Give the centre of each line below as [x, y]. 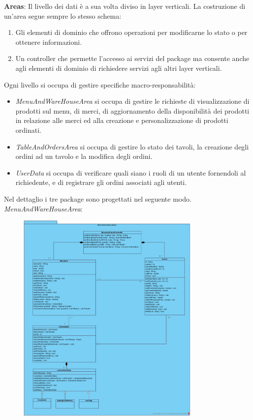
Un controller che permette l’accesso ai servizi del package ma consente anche [132, 58]
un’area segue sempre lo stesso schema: [63, 15]
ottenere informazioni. [49, 42]
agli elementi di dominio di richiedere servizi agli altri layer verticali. [119, 68]
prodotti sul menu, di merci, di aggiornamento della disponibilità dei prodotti [132, 110]
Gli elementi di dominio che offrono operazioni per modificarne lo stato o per [131, 32]
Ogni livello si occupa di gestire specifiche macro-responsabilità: [100, 84]
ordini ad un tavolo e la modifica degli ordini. [84, 156]
